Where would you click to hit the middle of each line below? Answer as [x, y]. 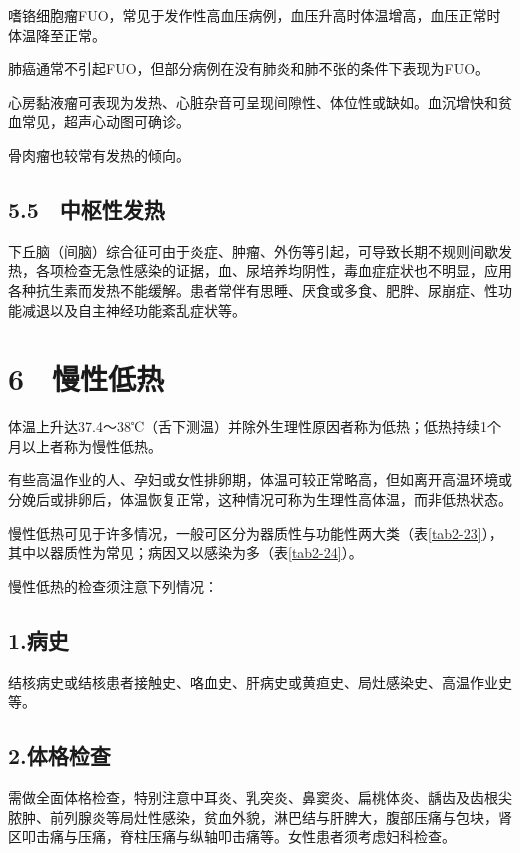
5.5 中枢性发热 [86, 208]
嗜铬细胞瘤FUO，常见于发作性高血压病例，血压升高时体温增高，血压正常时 [254, 15]
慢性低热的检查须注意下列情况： [113, 585]
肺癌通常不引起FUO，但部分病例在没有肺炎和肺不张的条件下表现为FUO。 [249, 68]
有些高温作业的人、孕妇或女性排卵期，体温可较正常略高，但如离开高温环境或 [260, 479]
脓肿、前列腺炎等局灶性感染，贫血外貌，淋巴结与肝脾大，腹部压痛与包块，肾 [260, 816]
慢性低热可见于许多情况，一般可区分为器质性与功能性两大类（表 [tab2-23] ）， [255, 532]
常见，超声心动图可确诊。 [105, 121]
